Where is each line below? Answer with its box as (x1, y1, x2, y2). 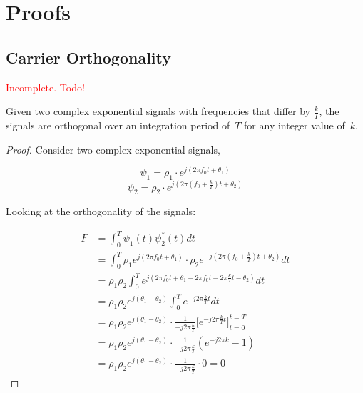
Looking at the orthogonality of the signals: (6, 204, 196, 219)
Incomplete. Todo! (6, 79, 85, 94)
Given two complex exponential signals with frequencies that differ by (6, 104, 311, 119)
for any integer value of (244, 118, 345, 132)
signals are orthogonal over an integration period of (6, 118, 230, 132)
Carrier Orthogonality (6, 46, 172, 68)
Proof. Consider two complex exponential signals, (6, 141, 220, 156)
